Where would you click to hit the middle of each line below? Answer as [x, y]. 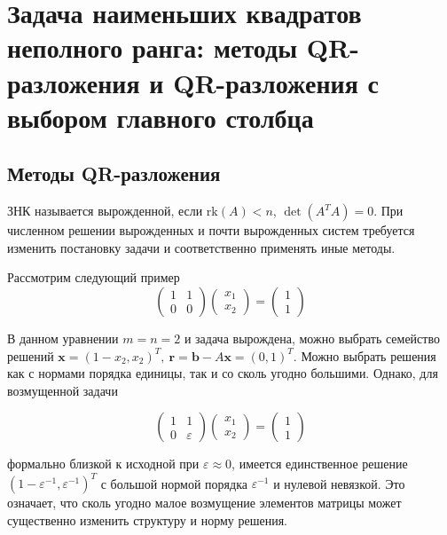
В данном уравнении [63, 338]
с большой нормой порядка [174, 483]
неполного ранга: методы [153, 47]
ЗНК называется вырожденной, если [105, 211]
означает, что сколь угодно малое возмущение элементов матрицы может [204, 503]
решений [31, 355]
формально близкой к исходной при [103, 464]
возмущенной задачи [63, 390]
